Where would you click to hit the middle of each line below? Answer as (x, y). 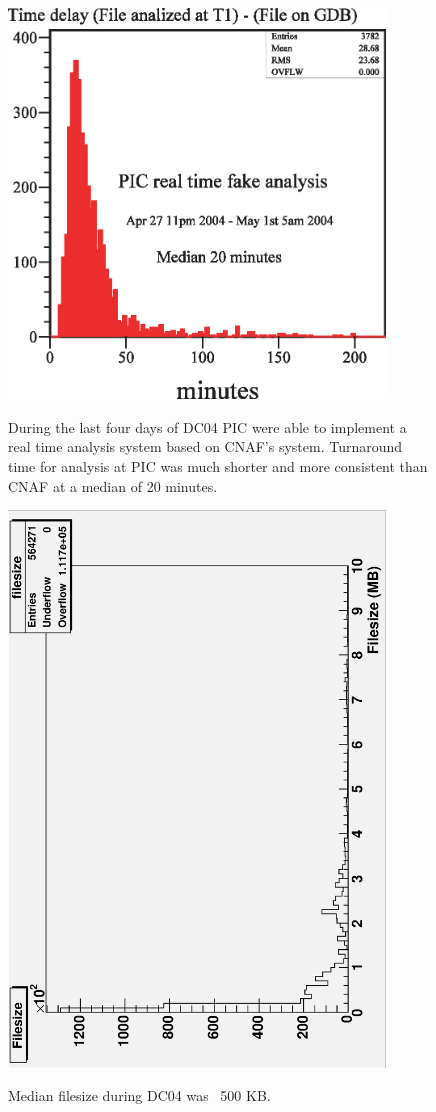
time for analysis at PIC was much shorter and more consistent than (218, 466)
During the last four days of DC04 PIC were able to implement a (207, 426)
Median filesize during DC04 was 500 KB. (139, 1095)
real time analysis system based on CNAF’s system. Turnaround (205, 446)
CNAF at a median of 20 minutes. (113, 485)
